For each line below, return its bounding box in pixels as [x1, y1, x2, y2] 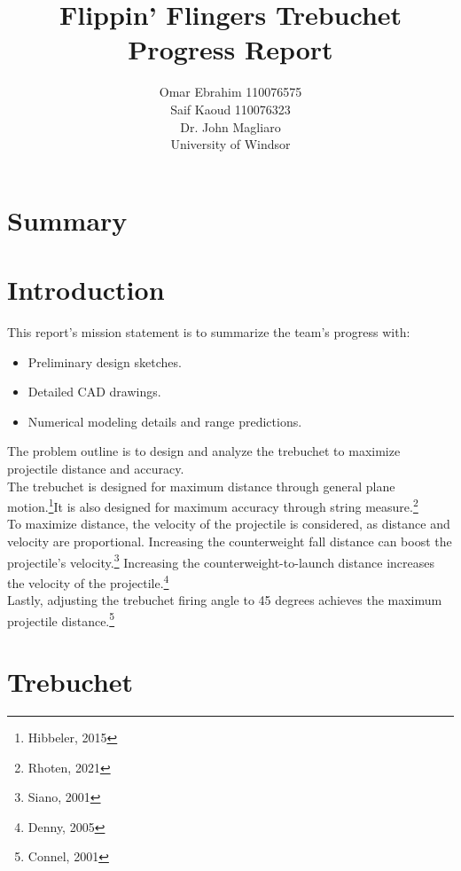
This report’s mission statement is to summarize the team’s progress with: [7, 323, 410, 341]
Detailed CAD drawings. [27, 382, 161, 401]
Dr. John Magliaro [180, 117, 281, 136]
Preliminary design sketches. [27, 352, 182, 371]
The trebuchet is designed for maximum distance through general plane [7, 476, 395, 495]
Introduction [7, 271, 165, 308]
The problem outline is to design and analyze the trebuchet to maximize [7, 442, 401, 460]
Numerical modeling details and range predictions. [27, 412, 302, 430]
